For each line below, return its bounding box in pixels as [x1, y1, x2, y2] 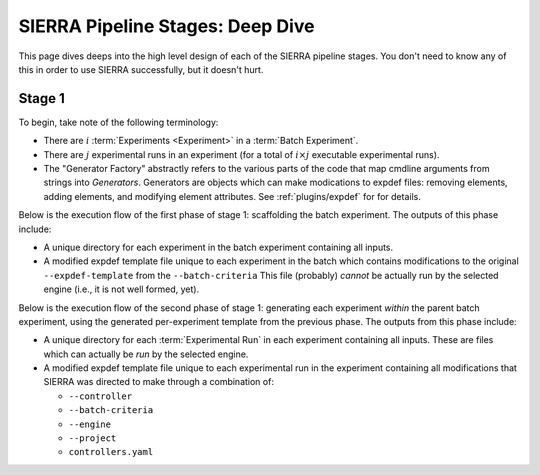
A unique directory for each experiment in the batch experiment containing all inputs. [43, 241, 394, 253]
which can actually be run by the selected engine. [43, 348, 249, 360]
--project [68, 433, 117, 444]
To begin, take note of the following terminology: [18, 116, 219, 128]
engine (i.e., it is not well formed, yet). [43, 283, 200, 295]
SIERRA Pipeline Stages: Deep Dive [18, 15, 315, 37]
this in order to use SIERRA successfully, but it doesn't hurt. [18, 63, 264, 75]
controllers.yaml [68, 446, 154, 458]
